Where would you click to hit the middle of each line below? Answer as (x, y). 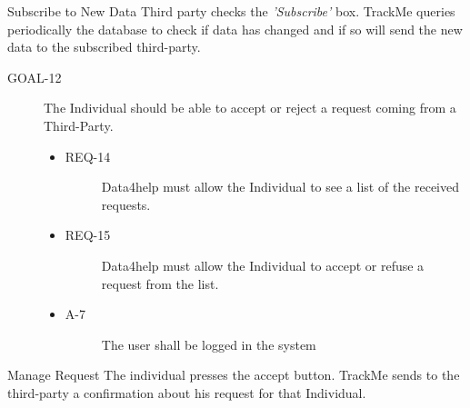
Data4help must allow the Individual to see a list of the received (280, 187)
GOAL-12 (35, 77)
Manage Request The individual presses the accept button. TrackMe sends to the (234, 375)
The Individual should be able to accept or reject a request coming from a (250, 108)
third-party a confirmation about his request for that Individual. (187, 392)
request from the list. (160, 283)
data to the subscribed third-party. (104, 47)
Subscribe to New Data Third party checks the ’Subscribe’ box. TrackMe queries (231, 11)
